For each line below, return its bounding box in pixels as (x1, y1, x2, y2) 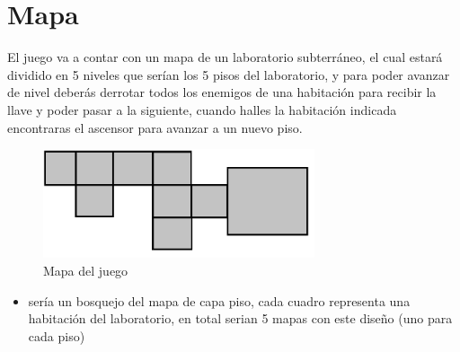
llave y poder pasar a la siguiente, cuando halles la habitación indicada (7, 100, 397, 119)
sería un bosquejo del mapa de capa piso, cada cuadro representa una (28, 291, 411, 310)
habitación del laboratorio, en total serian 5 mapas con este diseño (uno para (28, 309, 453, 328)
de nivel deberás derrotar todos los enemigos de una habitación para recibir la (7, 83, 437, 101)
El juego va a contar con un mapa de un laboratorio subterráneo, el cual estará (7, 48, 443, 66)
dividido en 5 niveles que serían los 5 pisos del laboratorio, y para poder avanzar (7, 65, 450, 84)
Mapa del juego (43, 261, 128, 280)
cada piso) (28, 326, 85, 345)
